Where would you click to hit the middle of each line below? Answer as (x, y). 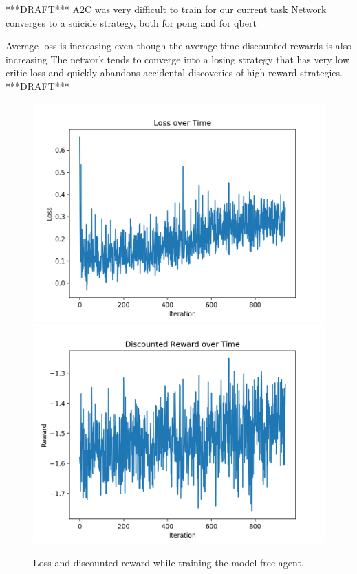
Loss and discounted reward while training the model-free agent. (169, 562)
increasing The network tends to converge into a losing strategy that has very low (177, 59)
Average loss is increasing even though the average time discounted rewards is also (179, 46)
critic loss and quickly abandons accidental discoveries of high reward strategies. (174, 73)
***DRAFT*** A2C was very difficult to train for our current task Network (166, 9)
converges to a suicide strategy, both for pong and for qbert (131, 22)
